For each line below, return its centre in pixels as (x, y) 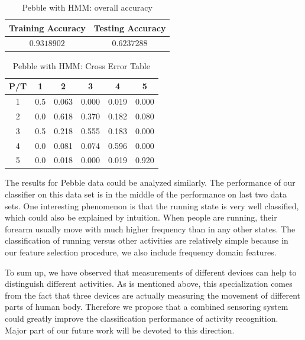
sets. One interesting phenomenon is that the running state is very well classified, (152, 205)
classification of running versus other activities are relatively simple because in (147, 240)
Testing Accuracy (130, 27)
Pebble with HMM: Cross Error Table (81, 65)
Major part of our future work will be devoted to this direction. (120, 330)
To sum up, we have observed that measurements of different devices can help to (151, 272)
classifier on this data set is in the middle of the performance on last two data (146, 194)
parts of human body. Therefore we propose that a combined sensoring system (147, 307)
